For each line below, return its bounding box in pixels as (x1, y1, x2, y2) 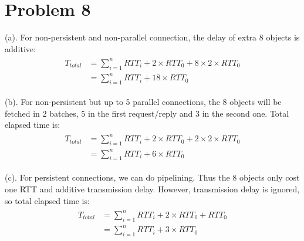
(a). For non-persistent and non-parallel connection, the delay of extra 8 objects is (5, 31, 300, 43)
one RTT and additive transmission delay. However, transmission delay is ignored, (5, 183, 300, 195)
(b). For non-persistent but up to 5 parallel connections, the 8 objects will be (5, 96, 282, 107)
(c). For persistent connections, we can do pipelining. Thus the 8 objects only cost (5, 171, 300, 184)
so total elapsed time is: (5, 194, 90, 206)
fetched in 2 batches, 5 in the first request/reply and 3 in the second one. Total (5, 107, 289, 119)
